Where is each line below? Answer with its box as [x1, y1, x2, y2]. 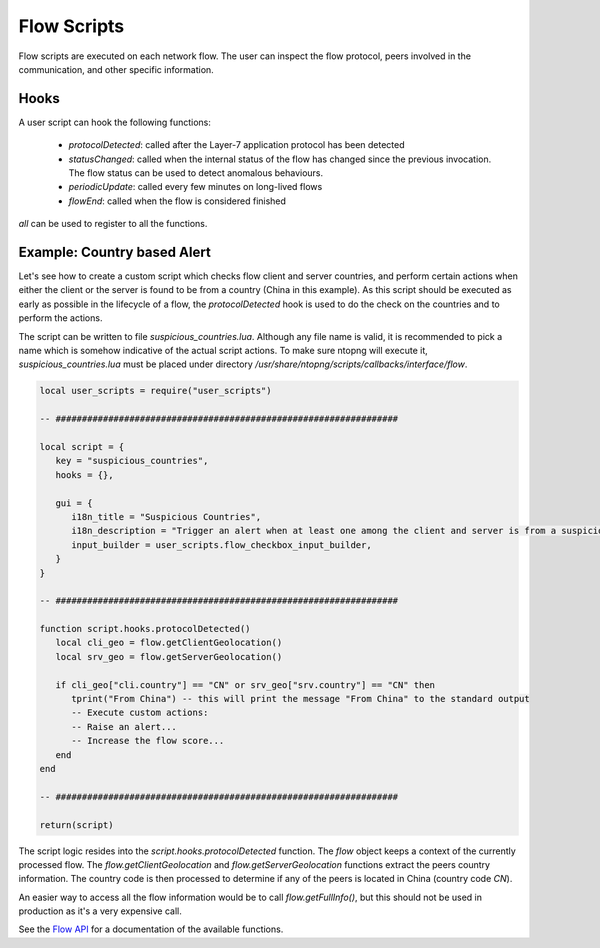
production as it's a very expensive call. [18, 905, 182, 917]
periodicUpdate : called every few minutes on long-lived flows [68, 181, 323, 193]
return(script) [39, 819, 114, 830]
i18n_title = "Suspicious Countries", [71, 511, 262, 522]
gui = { [55, 497, 93, 509]
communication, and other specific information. [18, 63, 214, 75]
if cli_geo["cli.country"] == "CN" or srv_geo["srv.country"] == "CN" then [55, 679, 435, 690]
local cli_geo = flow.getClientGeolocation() [55, 637, 283, 649]
